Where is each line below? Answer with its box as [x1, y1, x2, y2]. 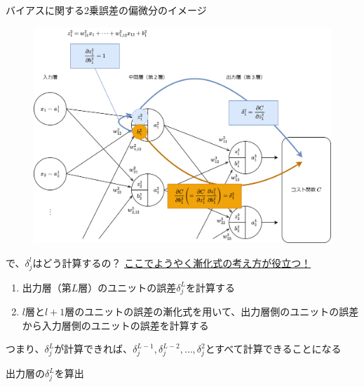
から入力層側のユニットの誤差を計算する [22, 317, 209, 332]
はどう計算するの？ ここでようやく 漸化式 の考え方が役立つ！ [32, 255, 311, 270]
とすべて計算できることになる [205, 341, 342, 356]
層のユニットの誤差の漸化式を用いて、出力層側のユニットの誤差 [65, 304, 359, 319]
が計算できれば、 [54, 341, 133, 356]
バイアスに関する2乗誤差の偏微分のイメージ [6, 3, 207, 17]
